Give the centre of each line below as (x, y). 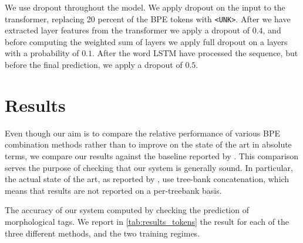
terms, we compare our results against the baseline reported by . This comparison (152, 155)
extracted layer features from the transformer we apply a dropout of (127, 30)
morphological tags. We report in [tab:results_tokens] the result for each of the (147, 221)
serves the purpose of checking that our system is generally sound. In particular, (149, 167)
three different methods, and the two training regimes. (102, 233)
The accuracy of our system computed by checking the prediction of (127, 210)
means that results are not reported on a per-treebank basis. (113, 190)
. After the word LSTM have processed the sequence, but (195, 53)
